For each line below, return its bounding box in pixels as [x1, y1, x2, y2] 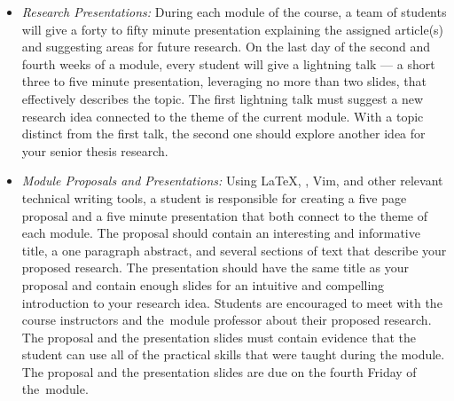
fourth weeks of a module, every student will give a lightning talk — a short [21, 54, 435, 73]
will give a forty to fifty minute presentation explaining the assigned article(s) [21, 20, 444, 38]
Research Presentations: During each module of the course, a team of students [21, 3, 447, 20]
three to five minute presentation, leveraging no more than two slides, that [21, 72, 427, 90]
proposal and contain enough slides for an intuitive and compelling [21, 275, 385, 294]
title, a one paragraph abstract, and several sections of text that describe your [21, 240, 447, 259]
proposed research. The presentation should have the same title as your [21, 258, 409, 277]
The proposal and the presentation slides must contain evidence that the [21, 327, 416, 346]
